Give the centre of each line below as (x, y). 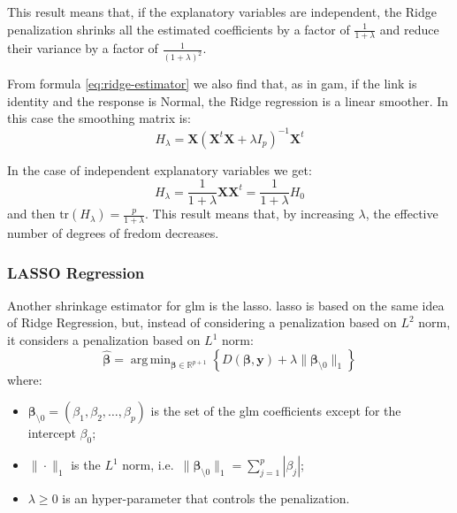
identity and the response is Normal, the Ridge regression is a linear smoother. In (228, 100)
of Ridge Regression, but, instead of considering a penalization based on (202, 322)
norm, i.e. (148, 465)
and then (31, 214)
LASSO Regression (76, 272)
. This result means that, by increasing (250, 214)
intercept (52, 433)
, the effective (402, 214)
